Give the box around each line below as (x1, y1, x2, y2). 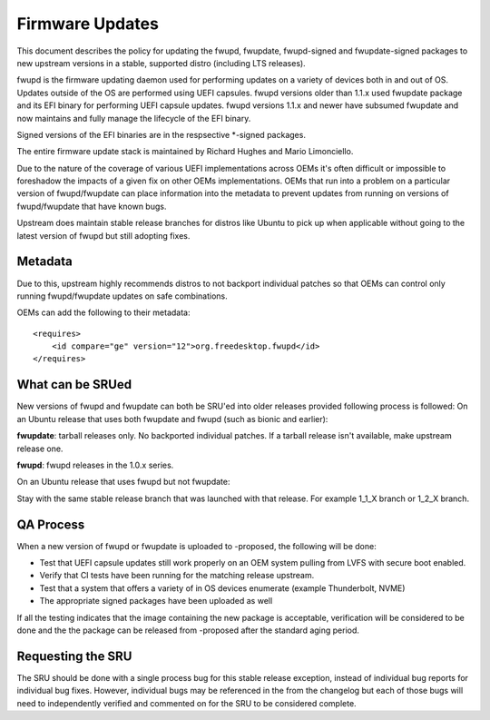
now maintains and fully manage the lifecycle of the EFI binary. (16, 113, 251, 123)
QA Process (16, 517, 85, 532)
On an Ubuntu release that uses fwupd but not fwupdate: (16, 477, 230, 488)
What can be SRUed (16, 377, 132, 392)
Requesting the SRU (16, 648, 132, 664)
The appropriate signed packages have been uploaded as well (39, 596, 273, 607)
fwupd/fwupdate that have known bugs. (16, 201, 167, 212)
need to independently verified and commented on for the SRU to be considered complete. (16, 697, 358, 708)
